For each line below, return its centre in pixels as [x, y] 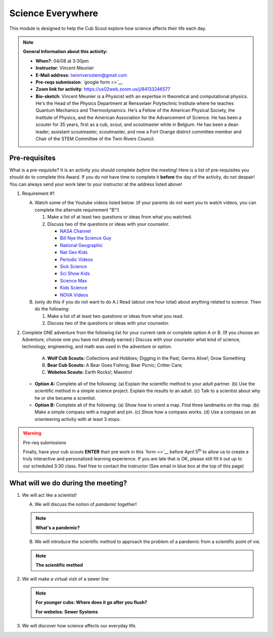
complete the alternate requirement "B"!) [77, 209]
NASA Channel [75, 231]
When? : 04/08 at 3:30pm [62, 61]
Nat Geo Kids [74, 252]
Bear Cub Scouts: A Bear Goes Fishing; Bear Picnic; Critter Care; [115, 365]
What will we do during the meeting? [68, 483]
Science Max [74, 280]
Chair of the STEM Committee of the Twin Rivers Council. [95, 139]
